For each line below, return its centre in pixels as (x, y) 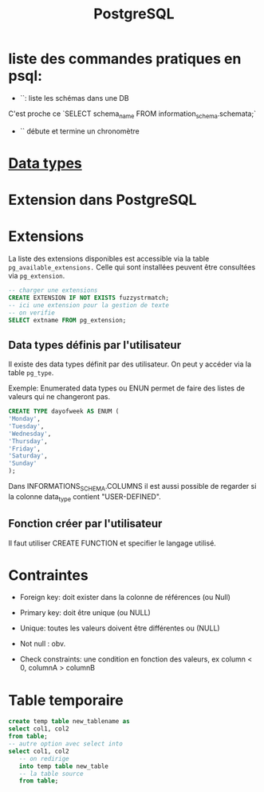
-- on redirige (44, 758)
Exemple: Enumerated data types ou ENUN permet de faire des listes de (127, 388)
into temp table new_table (64, 766)
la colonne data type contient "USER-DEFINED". (85, 497)
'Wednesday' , (30, 434)
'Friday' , (25, 449)
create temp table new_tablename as (69, 722)
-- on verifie (32, 313)
